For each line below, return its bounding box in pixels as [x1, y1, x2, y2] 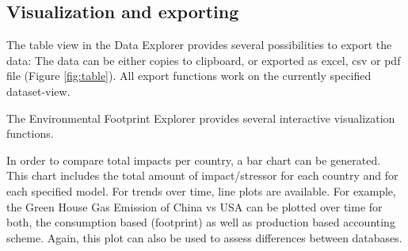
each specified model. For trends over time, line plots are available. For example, [6, 182, 396, 199]
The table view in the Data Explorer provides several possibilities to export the [6, 36, 392, 53]
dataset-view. [6, 82, 71, 99]
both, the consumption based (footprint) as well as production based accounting [6, 214, 395, 230]
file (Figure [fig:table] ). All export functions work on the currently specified [6, 67, 372, 84]
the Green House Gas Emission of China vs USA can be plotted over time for [6, 198, 383, 215]
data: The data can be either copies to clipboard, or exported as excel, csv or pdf [6, 51, 401, 68]
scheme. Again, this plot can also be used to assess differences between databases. [6, 229, 402, 245]
